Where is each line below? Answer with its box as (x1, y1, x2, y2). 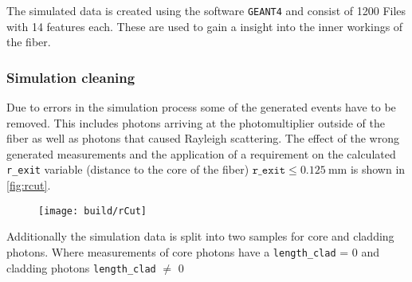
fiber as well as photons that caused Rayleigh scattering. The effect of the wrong (6, 130, 399, 147)
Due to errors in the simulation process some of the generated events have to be (6, 99, 396, 116)
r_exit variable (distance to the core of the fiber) (6, 161, 249, 178)
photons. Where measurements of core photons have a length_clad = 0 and (6, 243, 380, 260)
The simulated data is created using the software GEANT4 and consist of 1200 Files (6, 2, 406, 18)
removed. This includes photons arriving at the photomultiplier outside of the (6, 114, 385, 131)
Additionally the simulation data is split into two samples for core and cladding (6, 228, 394, 245)
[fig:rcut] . (6, 177, 51, 194)
